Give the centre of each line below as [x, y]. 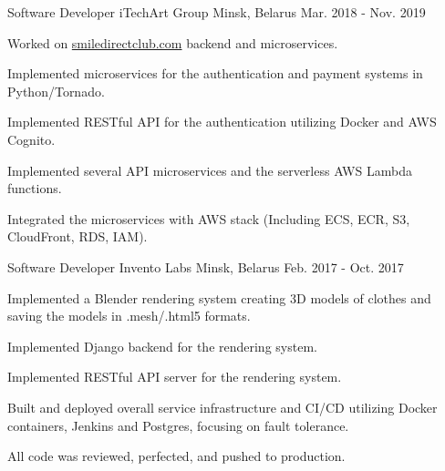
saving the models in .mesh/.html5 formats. [129, 316]
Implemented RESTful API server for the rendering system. [175, 377]
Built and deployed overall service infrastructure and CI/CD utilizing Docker [222, 407]
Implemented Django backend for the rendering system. [162, 346]
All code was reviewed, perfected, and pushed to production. [176, 456]
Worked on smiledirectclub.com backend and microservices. [173, 42]
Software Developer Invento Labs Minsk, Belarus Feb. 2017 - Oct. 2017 [206, 266]
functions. [35, 188]
